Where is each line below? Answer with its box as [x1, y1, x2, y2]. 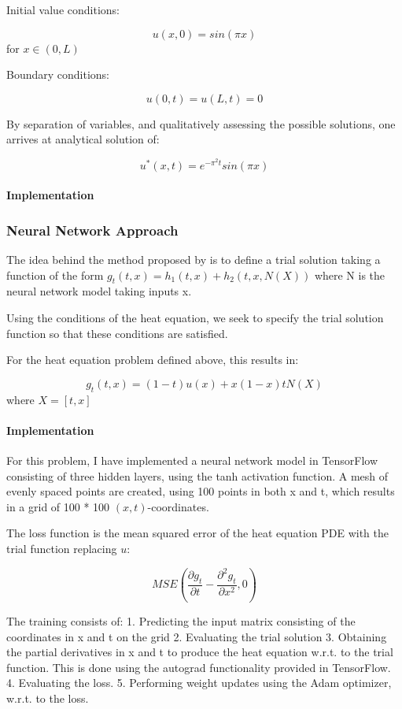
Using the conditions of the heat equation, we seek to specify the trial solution [6, 309, 384, 325]
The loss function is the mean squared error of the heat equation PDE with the [6, 525, 389, 541]
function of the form [6, 266, 104, 283]
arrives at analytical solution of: [6, 131, 160, 147]
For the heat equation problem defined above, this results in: [6, 351, 299, 368]
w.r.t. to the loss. [6, 690, 89, 707]
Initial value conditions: [6, 2, 120, 17]
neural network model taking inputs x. [6, 283, 192, 299]
